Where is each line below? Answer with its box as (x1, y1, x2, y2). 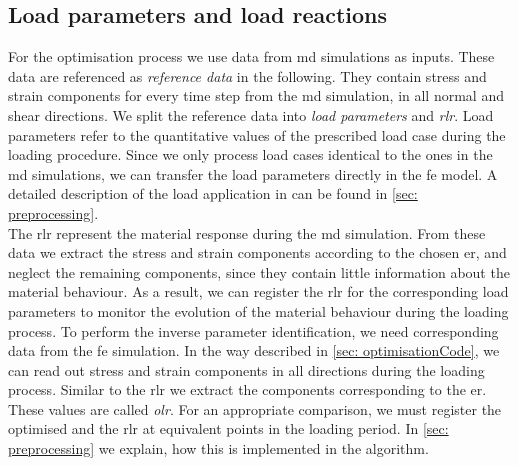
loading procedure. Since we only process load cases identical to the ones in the (8, 144, 493, 165)
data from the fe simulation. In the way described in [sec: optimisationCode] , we (8, 340, 500, 361)
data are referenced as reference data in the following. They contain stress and (8, 65, 487, 86)
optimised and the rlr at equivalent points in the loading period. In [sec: (8, 418, 449, 439)
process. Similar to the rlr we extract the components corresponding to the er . (8, 379, 487, 400)
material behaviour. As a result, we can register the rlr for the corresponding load (8, 281, 509, 302)
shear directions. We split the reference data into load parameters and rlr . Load (8, 104, 494, 125)
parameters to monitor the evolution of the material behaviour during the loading (8, 300, 509, 321)
